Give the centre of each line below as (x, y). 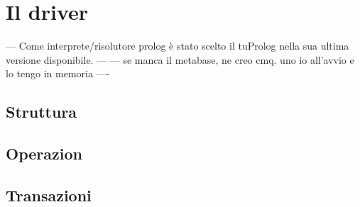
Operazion (44, 153)
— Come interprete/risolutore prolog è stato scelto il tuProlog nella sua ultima (178, 46)
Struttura (42, 112)
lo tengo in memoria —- (58, 73)
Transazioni (49, 195)
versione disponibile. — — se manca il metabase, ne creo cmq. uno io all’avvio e (180, 59)
